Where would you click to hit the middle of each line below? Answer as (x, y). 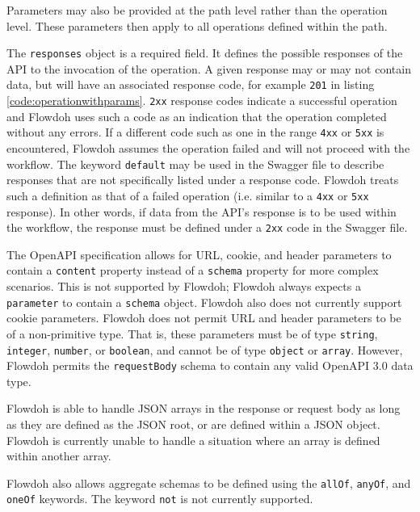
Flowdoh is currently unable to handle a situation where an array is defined (193, 440)
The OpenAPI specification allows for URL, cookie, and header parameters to (199, 254)
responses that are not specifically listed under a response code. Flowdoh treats (203, 180)
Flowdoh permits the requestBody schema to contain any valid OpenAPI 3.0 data (210, 365)
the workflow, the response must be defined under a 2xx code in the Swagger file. (207, 227)
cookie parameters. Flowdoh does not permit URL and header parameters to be (204, 318)
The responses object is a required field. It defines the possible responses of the (205, 53)
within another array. (59, 456)
